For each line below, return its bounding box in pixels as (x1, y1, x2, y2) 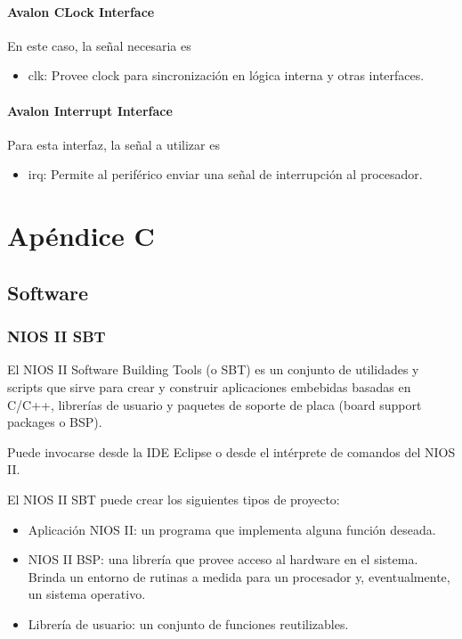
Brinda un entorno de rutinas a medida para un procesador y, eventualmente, (28, 567, 450, 586)
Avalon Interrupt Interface (7, 101, 173, 119)
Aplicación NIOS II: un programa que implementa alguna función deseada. (28, 520, 436, 538)
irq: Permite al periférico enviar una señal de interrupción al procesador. (28, 165, 423, 184)
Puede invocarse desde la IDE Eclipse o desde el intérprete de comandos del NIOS (7, 442, 456, 461)
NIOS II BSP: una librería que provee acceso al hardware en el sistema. (28, 550, 418, 569)
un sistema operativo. (28, 585, 146, 603)
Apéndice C (7, 217, 155, 254)
